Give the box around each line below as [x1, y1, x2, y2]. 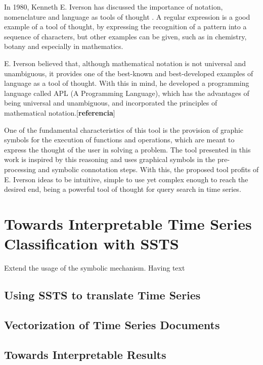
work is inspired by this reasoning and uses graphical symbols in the [4, 154, 215, 165]
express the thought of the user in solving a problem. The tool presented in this [4, 144, 251, 154]
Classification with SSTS [4, 233, 179, 254]
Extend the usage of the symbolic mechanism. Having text [4, 263, 185, 273]
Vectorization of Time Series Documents [4, 317, 220, 332]
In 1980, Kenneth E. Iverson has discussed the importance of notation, [4, 2, 223, 12]
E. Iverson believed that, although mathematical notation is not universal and [4, 58, 246, 68]
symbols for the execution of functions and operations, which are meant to [4, 134, 235, 145]
